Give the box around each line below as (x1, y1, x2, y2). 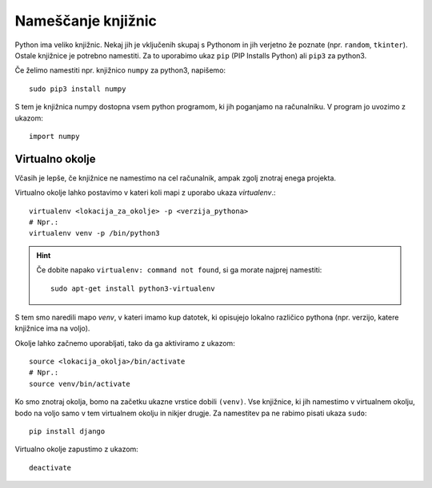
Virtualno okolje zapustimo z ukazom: (14, 444, 139, 454)
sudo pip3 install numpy (29, 84, 126, 93)
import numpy (29, 132, 80, 141)
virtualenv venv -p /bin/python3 (29, 228, 160, 238)
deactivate (29, 463, 72, 472)
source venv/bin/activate (29, 379, 131, 388)
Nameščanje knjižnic (14, 12, 158, 30)
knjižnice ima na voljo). (14, 323, 90, 333)
